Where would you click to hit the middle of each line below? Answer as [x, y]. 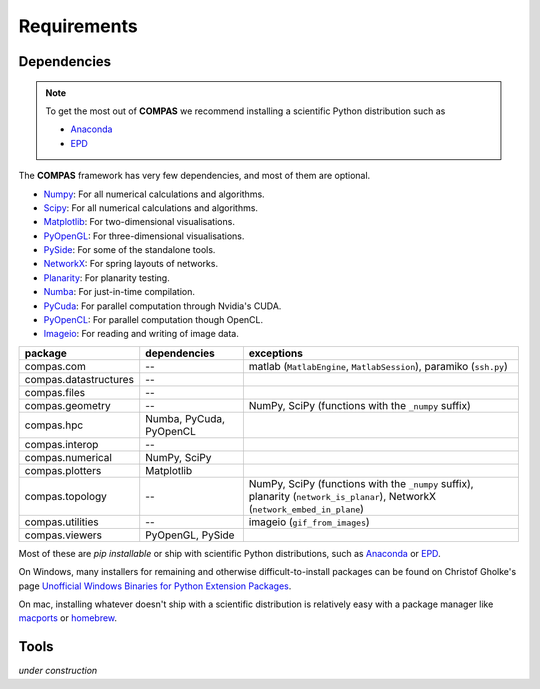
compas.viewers [63, 535]
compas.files [54, 392]
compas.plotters [63, 470]
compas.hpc [54, 425]
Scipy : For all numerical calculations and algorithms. [151, 207]
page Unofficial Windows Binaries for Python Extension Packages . [155, 586]
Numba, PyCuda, [185, 418]
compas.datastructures [79, 379]
